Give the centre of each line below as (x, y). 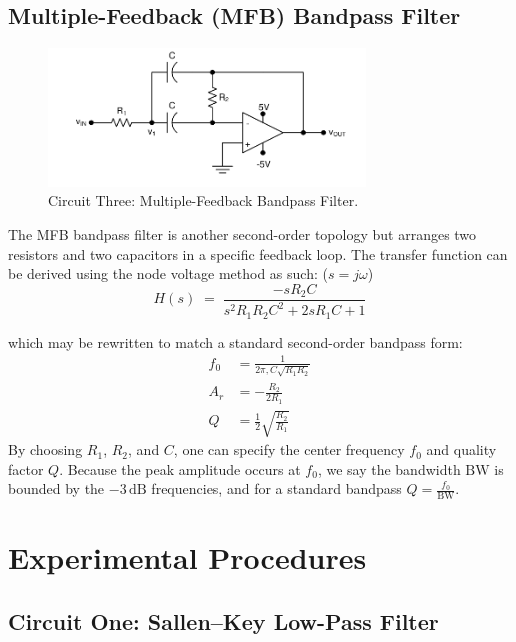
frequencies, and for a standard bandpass (276, 488)
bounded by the (56, 488)
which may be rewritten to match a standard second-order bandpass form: (235, 341)
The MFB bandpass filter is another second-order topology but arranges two (242, 234)
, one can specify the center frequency (289, 449)
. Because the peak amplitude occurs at (180, 468)
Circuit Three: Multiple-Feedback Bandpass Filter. (203, 200)
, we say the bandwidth (389, 468)
